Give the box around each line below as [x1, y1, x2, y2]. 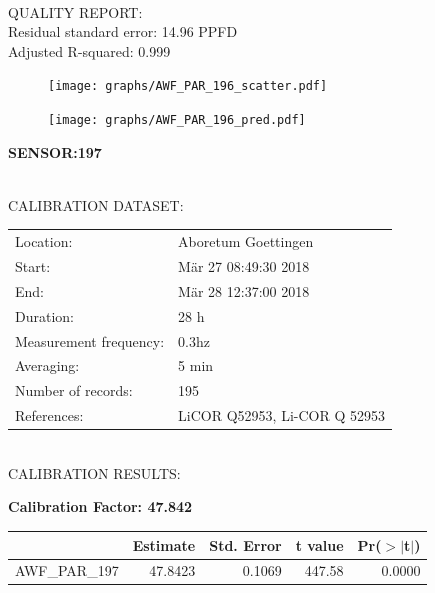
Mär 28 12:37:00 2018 [178, 280, 310, 301]
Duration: [15, 305, 74, 326]
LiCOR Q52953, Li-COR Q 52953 [178, 405, 385, 426]
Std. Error [209, 534, 282, 555]
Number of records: [15, 380, 133, 401]
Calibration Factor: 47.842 [8, 496, 193, 517]
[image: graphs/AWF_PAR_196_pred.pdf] [48, 113, 306, 128]
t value [295, 534, 344, 555]
